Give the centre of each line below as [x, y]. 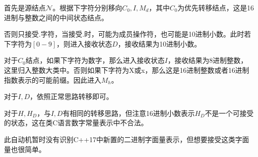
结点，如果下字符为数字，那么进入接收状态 [95, 60]
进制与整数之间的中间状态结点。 [56, 17]
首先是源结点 [25, 7]
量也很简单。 [25, 149]
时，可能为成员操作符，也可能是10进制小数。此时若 [167, 34]
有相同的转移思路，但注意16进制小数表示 [129, 113]
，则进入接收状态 [84, 43]
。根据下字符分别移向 [88, 7]
